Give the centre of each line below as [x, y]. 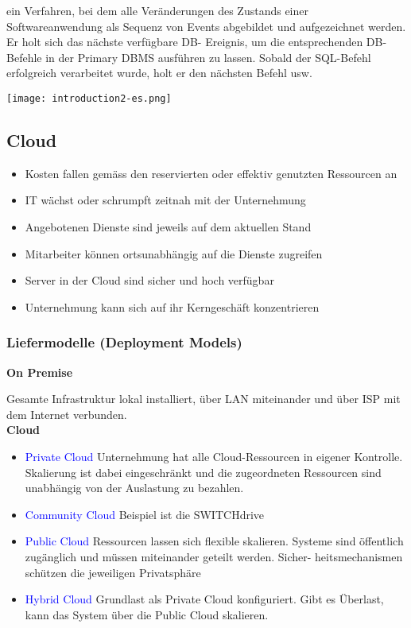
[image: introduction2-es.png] [89, 98]
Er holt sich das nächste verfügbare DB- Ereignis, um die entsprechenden [185, 42]
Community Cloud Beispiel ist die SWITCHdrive [145, 514]
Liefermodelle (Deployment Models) [124, 342]
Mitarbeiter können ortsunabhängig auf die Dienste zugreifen [174, 253]
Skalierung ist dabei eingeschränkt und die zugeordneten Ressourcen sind [203, 472]
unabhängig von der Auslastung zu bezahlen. [134, 488]
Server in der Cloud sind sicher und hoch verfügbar [149, 280]
